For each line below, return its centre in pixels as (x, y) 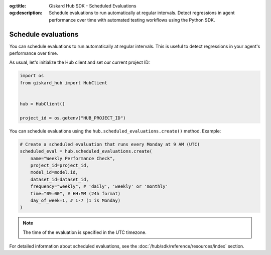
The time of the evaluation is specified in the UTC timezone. (85, 232)
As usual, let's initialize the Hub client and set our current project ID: (80, 62)
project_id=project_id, (59, 165)
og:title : (18, 6)
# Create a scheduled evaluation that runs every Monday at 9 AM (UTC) (110, 144)
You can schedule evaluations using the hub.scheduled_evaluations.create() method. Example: (115, 131)
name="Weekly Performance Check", (73, 158)
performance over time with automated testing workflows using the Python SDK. (132, 20)
